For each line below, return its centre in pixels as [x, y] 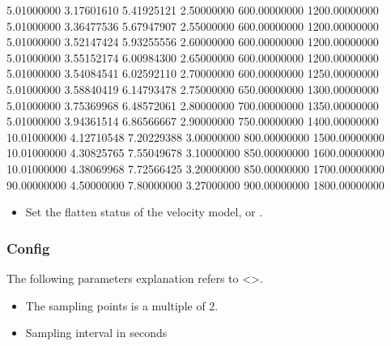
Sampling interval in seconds [96, 333]
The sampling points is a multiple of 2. [122, 305]
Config [28, 248]
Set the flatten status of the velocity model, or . [144, 212]
